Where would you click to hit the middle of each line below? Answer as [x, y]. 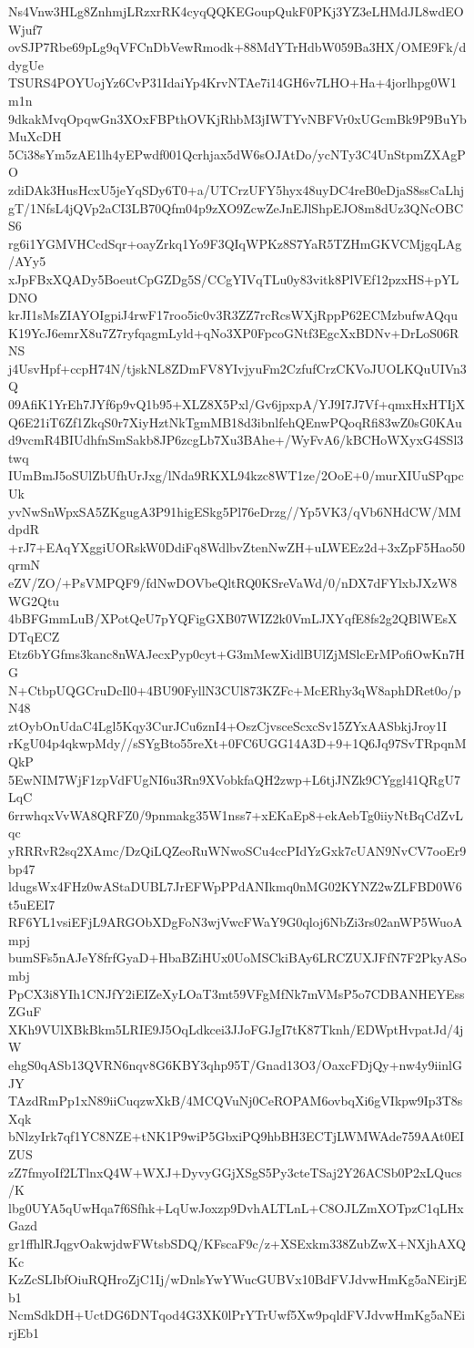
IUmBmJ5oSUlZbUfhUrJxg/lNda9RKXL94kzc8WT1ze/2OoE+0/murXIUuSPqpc [236, 475]
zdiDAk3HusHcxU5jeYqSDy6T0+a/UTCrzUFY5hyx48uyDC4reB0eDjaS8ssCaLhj [237, 189]
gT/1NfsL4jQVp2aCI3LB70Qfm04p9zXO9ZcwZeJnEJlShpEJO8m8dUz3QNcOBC [236, 207]
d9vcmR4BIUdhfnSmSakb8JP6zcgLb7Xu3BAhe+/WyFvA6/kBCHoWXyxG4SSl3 [236, 440]
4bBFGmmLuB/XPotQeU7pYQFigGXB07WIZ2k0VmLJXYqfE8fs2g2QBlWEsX [233, 618]
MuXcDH [35, 136]
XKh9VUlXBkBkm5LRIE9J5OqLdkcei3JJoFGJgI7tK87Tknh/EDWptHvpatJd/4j [236, 1029]
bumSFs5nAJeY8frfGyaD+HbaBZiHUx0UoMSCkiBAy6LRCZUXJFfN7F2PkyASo [237, 957]
